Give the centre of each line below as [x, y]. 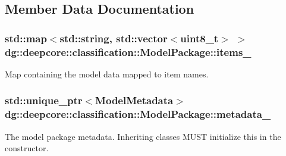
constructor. [27, 148]
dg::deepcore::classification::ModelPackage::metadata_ [138, 114]
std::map [26, 38]
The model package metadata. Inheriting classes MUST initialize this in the [143, 136]
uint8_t [199, 38]
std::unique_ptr [44, 100]
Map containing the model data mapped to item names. [107, 74]
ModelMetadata [134, 100]
